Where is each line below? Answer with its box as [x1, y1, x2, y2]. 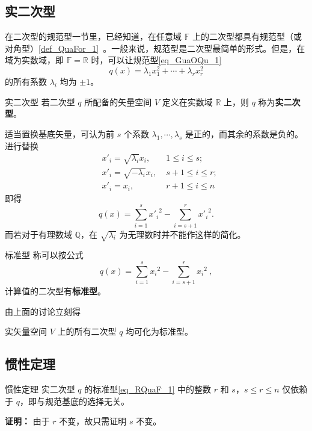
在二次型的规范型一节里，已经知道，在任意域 [5, 30, 182, 43]
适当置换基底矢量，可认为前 [5, 128, 114, 140]
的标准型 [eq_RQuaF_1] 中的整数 [84, 383, 212, 395]
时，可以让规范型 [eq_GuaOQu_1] [91, 54, 222, 66]
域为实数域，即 [5, 54, 64, 66]
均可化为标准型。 [126, 325, 194, 338]
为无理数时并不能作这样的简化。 [119, 228, 246, 240]
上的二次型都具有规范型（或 [192, 30, 302, 43]
